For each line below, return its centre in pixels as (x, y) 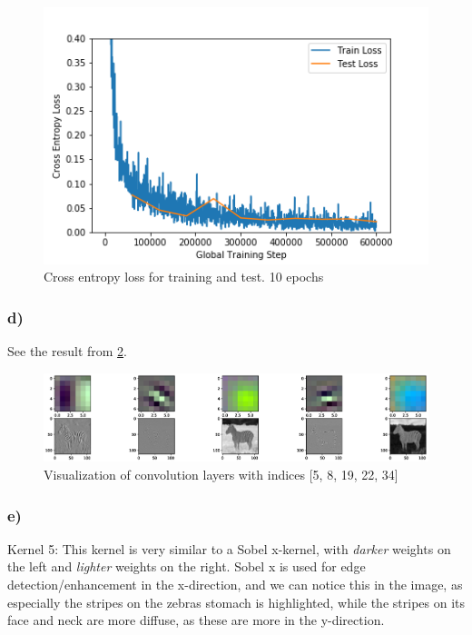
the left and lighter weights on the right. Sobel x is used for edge (187, 566)
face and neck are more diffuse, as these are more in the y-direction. (196, 620)
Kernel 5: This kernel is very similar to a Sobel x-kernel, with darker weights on (229, 548)
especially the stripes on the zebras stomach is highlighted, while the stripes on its (236, 602)
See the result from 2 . (67, 351)
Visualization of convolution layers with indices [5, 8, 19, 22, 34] (221, 475)
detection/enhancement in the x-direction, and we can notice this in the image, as (235, 585)
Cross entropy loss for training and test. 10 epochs (184, 277)
